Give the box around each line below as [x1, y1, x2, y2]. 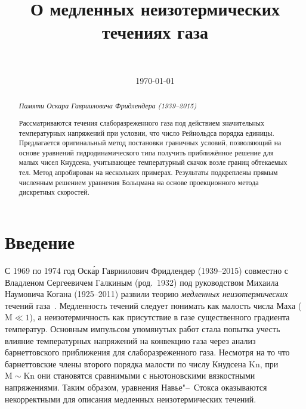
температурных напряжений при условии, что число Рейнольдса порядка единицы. [18, 127, 274, 138]
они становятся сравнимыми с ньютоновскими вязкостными [37, 369, 255, 382]
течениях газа [102, 20, 208, 44]
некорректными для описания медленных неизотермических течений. [5, 392, 256, 405]
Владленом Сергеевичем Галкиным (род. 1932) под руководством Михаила [5, 276, 279, 288]
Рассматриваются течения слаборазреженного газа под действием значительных [18, 117, 264, 127]
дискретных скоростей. [18, 187, 89, 197]
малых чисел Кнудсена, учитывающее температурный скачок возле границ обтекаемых [18, 157, 288, 167]
